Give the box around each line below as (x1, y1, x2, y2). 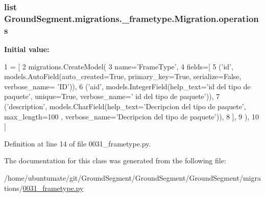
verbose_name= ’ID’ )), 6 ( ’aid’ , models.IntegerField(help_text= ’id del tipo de (4, 81, 251, 91)
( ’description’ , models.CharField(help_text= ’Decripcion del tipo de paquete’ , (4, 101, 246, 112)
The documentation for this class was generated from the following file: (4, 155, 226, 166)
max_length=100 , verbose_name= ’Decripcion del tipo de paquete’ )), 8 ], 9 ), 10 (4, 111, 259, 121)
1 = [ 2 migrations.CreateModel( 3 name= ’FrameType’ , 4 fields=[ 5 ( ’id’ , (4, 61, 233, 71)
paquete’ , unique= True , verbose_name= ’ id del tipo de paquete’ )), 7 (4, 91, 220, 102)
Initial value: (4, 44, 50, 55)
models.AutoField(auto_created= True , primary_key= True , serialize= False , (4, 71, 242, 82)
